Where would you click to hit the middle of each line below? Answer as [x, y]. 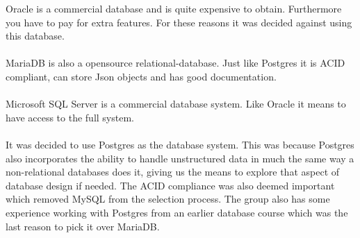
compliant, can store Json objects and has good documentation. [141, 76]
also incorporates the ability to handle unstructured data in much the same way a [180, 158]
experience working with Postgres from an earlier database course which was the [177, 212]
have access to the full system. [70, 117]
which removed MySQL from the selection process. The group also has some [168, 199]
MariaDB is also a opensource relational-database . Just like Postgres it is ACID [175, 63]
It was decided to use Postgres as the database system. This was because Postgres [180, 144]
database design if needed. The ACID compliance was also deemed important [170, 185]
